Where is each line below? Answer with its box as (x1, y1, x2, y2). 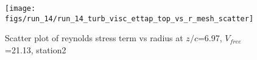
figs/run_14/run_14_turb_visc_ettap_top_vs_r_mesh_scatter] (5, 14, 254, 23)
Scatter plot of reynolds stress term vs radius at (5, 32, 183, 44)
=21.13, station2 (5, 43, 66, 56)
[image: (5, 4, 36, 13)
